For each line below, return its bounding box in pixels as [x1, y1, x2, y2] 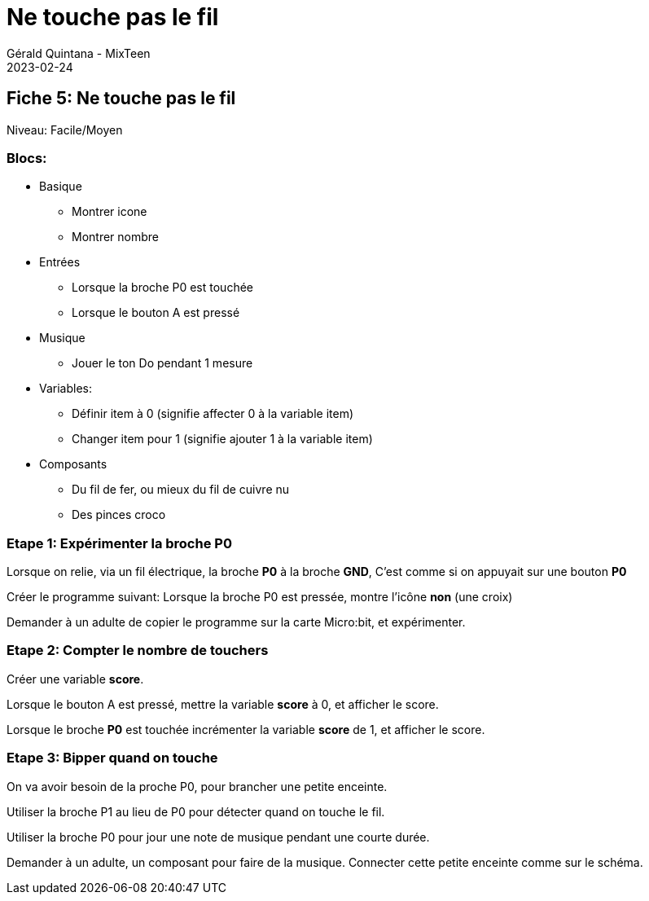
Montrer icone [72, 204, 147, 219]
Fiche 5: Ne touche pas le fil [7, 88, 236, 109]
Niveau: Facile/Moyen [7, 122, 123, 137]
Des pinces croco [72, 508, 166, 522]
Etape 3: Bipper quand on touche [7, 749, 218, 767]
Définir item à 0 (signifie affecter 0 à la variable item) [72, 407, 354, 421]
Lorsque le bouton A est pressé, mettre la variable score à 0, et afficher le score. [7, 697, 439, 711]
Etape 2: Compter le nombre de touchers [7, 642, 269, 659]
